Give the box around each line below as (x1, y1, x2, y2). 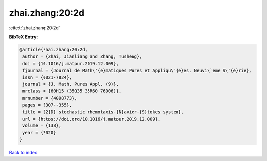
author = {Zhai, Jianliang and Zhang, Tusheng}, (22, 54, 142, 59)
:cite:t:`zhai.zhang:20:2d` (9, 25, 60, 31)
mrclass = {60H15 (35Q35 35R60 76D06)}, (22, 88, 122, 94)
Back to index (9, 149, 37, 155)
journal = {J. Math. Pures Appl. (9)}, (22, 81, 119, 87)
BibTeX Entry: (9, 34, 38, 40)
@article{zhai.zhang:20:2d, (19, 47, 88, 52)
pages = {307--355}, (22, 102, 72, 108)
